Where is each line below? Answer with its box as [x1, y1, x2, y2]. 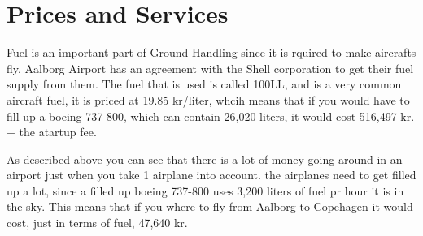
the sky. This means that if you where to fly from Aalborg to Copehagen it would [7, 198, 413, 215]
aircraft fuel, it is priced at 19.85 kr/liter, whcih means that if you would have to [7, 91, 410, 108]
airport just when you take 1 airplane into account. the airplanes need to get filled [7, 166, 416, 183]
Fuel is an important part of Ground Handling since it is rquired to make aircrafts [7, 44, 416, 61]
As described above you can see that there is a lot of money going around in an [7, 150, 403, 167]
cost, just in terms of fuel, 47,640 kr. [7, 214, 188, 231]
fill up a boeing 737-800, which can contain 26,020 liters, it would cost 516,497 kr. [7, 107, 415, 124]
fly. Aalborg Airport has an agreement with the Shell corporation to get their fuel [7, 59, 414, 76]
